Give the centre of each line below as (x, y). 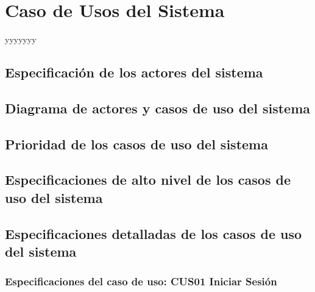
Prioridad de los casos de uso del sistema (136, 144)
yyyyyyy (21, 39)
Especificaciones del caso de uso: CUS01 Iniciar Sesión (141, 281)
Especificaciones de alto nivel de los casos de (148, 180)
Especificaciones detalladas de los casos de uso (154, 233)
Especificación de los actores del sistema (134, 72)
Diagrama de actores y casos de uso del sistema (158, 108)
